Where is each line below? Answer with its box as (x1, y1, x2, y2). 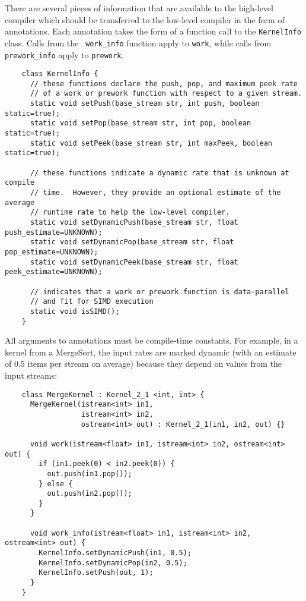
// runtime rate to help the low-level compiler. (30, 208, 230, 217)
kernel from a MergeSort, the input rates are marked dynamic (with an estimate (5, 345, 297, 358)
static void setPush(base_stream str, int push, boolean (30, 99, 260, 108)
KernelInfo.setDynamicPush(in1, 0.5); (39, 549, 192, 558)
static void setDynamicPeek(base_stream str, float (30, 257, 238, 266)
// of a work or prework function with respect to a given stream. (30, 89, 302, 98)
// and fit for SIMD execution (30, 297, 154, 306)
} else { (39, 479, 73, 488)
